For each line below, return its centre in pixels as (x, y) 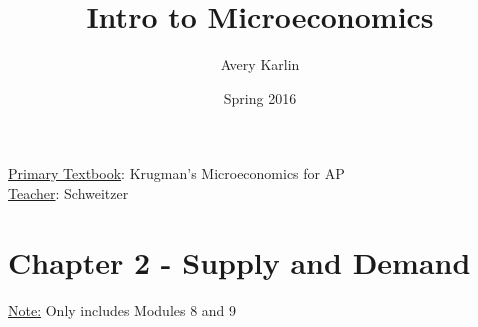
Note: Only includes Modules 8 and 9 (122, 309)
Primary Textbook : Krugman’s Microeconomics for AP (176, 173)
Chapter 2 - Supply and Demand (239, 261)
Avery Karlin (260, 64)
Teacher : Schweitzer (68, 192)
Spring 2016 (260, 97)
